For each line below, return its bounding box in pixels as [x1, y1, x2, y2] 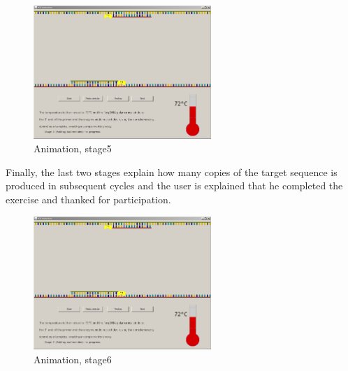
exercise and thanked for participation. [6, 192, 171, 207]
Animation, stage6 [34, 351, 112, 366]
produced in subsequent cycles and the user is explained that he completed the [6, 178, 343, 193]
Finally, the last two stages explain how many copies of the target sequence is [6, 164, 338, 179]
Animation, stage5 [34, 141, 112, 156]
